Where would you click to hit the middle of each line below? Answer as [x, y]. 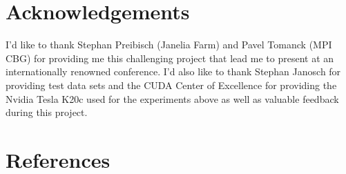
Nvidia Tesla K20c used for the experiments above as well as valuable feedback [172, 98]
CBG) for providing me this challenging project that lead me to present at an [170, 58]
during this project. [47, 112]
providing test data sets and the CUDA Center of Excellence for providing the [171, 85]
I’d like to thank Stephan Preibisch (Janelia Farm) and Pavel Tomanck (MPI [169, 45]
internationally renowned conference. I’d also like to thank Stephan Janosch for [173, 71]
